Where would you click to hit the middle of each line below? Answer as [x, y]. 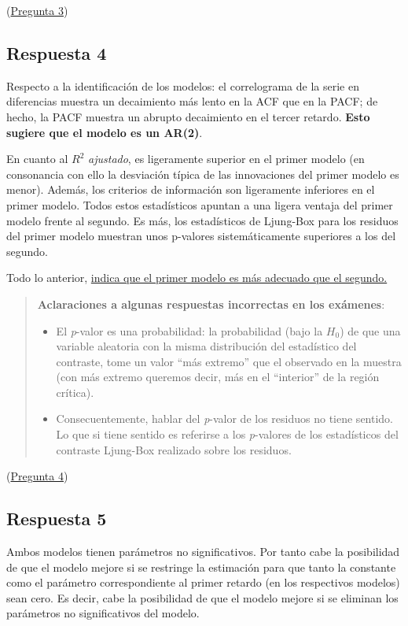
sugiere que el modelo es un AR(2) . [105, 132]
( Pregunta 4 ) [37, 476]
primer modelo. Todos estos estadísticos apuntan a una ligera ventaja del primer [200, 204]
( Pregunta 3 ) [37, 10]
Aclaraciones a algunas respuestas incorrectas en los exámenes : [211, 304]
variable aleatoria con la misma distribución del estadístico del [206, 346]
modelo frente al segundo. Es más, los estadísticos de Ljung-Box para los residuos [202, 220]
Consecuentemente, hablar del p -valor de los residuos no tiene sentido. [224, 419]
